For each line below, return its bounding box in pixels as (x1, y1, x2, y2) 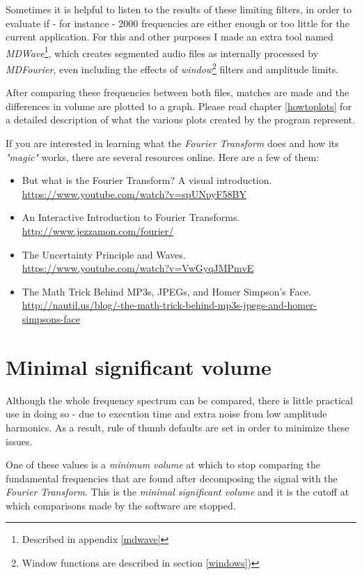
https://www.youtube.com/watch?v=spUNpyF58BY (22, 186, 246, 201)
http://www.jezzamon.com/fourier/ (22, 224, 174, 238)
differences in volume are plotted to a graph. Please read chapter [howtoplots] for (6, 98, 352, 113)
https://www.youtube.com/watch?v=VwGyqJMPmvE (22, 261, 254, 275)
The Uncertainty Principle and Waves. (22, 247, 186, 261)
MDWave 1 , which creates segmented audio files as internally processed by (6, 43, 319, 60)
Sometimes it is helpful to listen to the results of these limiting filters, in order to (6, 2, 352, 16)
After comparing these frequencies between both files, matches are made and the (6, 85, 349, 100)
